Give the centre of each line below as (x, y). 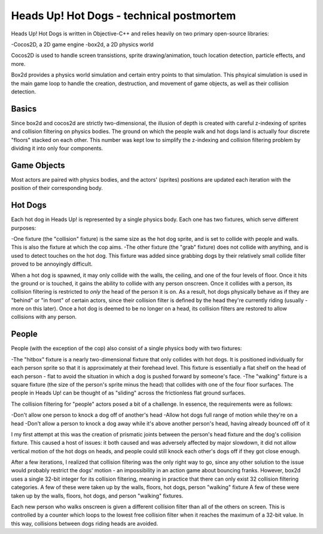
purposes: (24, 228)
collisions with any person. (44, 317)
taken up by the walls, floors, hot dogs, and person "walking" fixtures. (97, 496)
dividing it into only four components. (57, 148)
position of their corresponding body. (57, 188)
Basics (24, 109)
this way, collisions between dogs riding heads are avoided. (85, 523)
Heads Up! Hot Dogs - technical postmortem (124, 16)
